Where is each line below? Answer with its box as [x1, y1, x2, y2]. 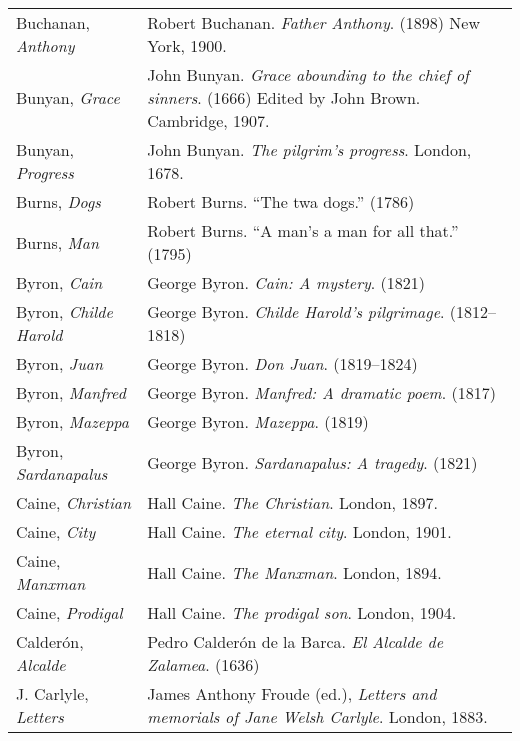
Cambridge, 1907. [147, 109, 270, 132]
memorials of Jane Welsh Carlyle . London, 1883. [147, 705, 488, 728]
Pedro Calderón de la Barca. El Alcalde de [147, 630, 443, 653]
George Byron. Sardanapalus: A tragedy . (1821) [147, 450, 478, 474]
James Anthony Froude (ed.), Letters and [147, 682, 437, 705]
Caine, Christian [16, 491, 132, 514]
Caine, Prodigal [16, 601, 123, 624]
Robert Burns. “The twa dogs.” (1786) [147, 190, 415, 213]
